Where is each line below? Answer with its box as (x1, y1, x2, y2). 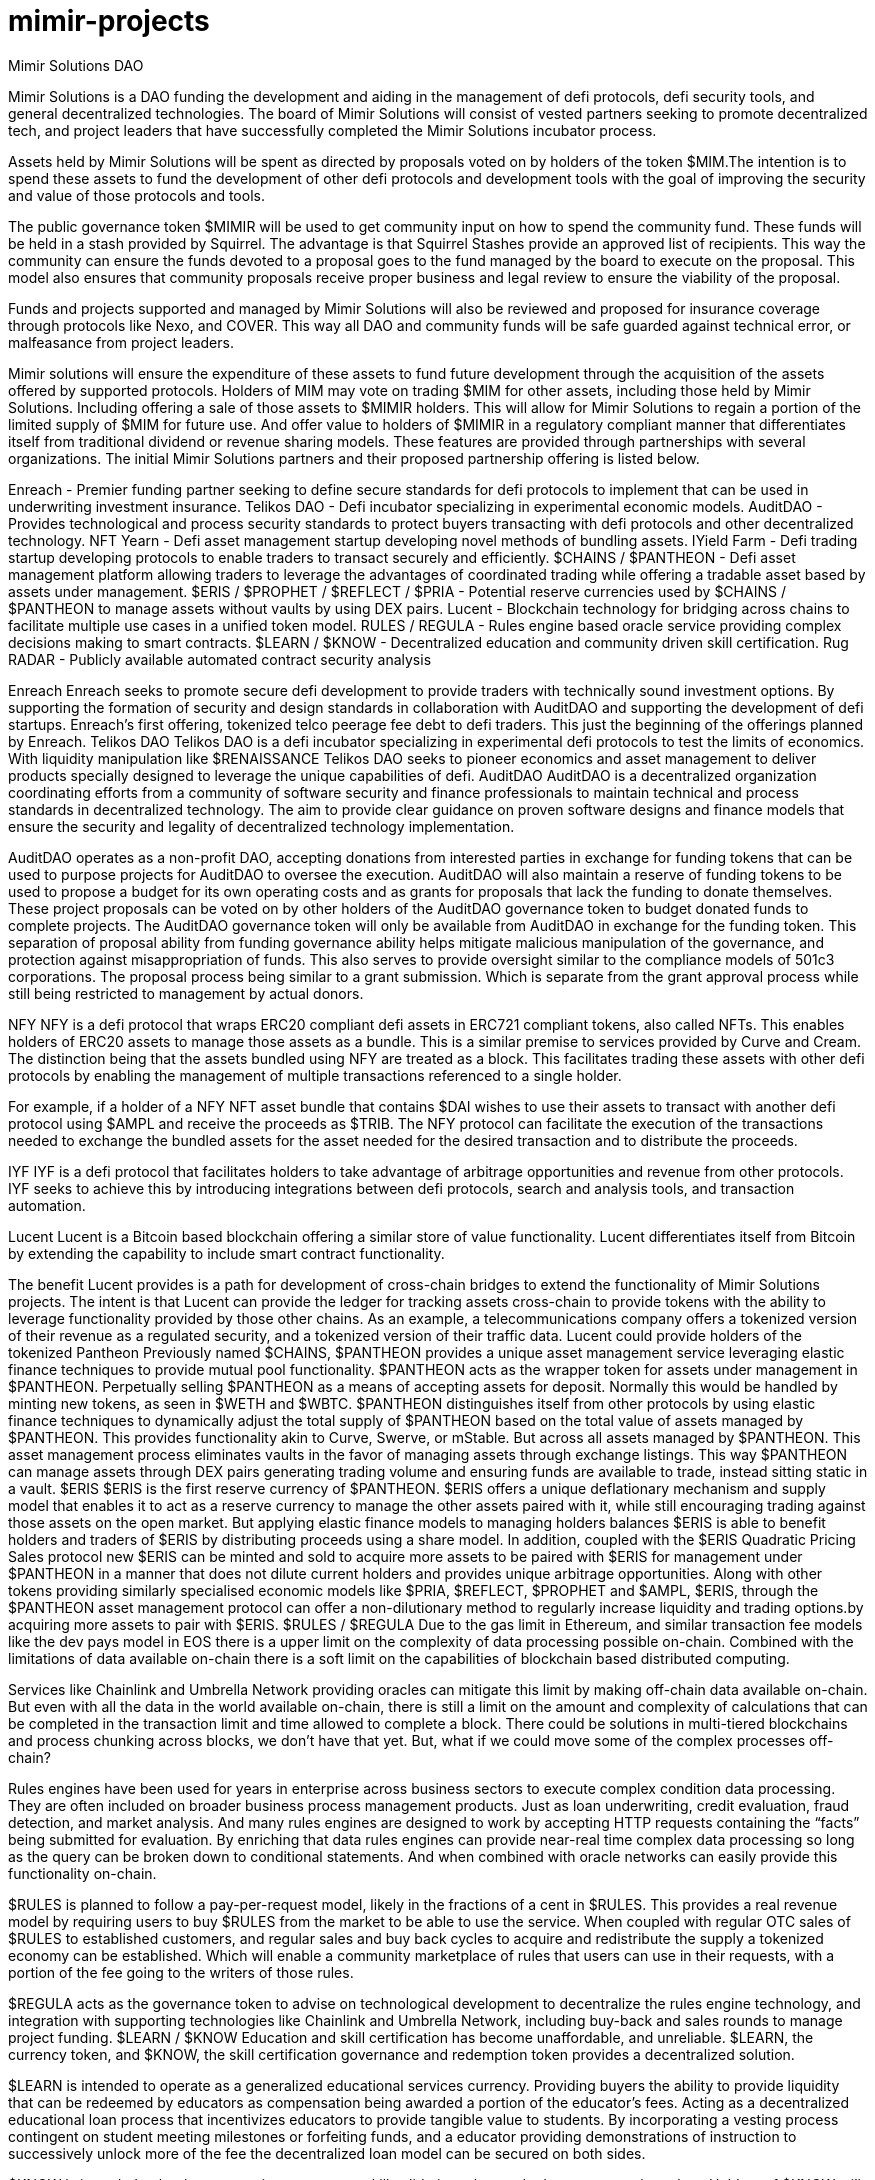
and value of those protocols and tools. (8, 186, 265, 204)
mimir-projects (8, 4, 210, 38)
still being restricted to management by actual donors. (8, 984, 364, 1002)
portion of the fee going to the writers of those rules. (8, 1963, 354, 1981)
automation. (8, 1196, 86, 1214)
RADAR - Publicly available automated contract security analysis (8, 650, 432, 668)
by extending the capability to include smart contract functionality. (8, 1244, 445, 1262)
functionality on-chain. (8, 1864, 157, 1882)
